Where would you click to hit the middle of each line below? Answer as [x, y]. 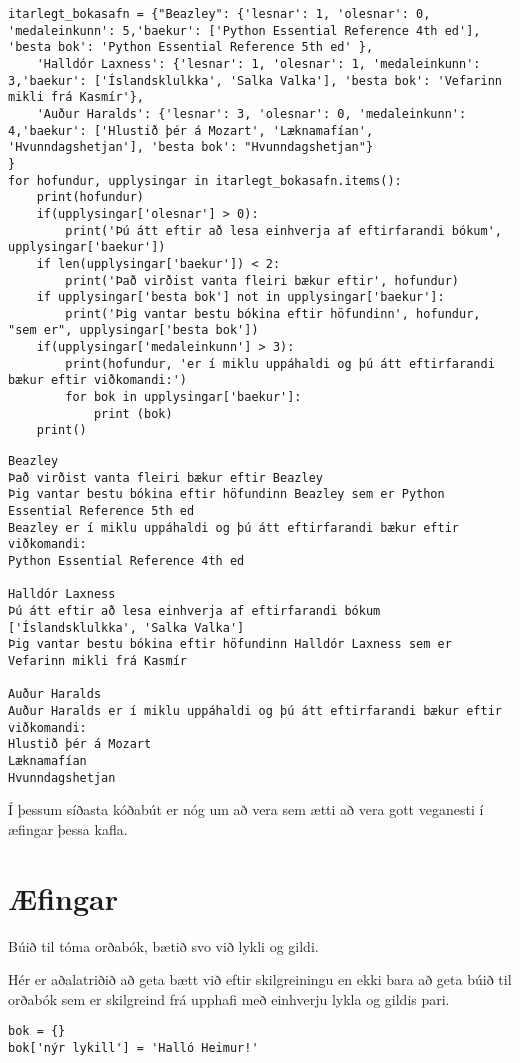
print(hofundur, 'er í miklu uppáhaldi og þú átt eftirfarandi [280, 363]
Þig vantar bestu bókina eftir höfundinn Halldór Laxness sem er [230, 644]
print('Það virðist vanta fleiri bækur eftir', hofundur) [262, 280]
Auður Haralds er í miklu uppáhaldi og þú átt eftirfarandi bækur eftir [255, 710]
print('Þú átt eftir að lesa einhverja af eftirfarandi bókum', [283, 230]
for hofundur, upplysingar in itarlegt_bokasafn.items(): [205, 180]
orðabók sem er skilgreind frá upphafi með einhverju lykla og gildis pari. [229, 998]
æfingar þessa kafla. [68, 828]
